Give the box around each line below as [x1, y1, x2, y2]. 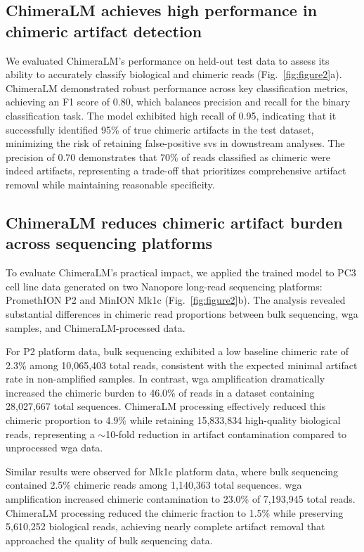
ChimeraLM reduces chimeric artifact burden [6, 211, 343, 233]
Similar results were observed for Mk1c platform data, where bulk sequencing [6, 463, 339, 478]
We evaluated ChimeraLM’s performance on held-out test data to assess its [6, 53, 330, 68]
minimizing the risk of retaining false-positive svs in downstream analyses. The [6, 136, 345, 150]
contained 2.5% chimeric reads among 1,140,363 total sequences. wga [6, 477, 302, 492]
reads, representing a [6, 426, 95, 441]
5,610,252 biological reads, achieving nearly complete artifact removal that [6, 519, 325, 534]
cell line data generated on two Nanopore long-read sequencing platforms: [6, 278, 323, 293]
